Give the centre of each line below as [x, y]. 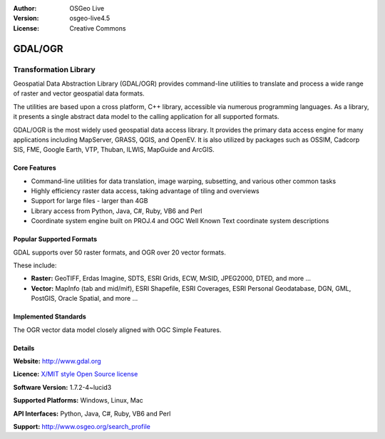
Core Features [35, 168]
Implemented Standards [50, 316]
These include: [35, 265]
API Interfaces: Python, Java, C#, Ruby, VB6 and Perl [92, 413]
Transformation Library [54, 69]
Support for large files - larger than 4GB [89, 201]
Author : [25, 8]
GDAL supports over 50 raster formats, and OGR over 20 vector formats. [119, 252]
